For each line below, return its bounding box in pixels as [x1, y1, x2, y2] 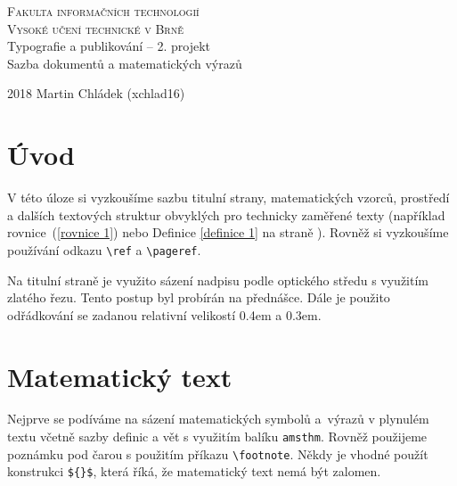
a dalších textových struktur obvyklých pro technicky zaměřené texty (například [7, 205, 445, 224]
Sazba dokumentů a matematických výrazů [7, 54, 242, 72]
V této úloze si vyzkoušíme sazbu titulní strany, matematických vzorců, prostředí [7, 188, 450, 207]
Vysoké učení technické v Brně [7, 19, 184, 37]
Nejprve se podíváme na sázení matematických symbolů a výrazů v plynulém [7, 409, 429, 428]
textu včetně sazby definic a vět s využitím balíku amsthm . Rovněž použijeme [7, 427, 428, 446]
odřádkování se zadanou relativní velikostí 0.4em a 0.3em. [7, 305, 322, 324]
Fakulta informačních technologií [7, 2, 200, 20]
